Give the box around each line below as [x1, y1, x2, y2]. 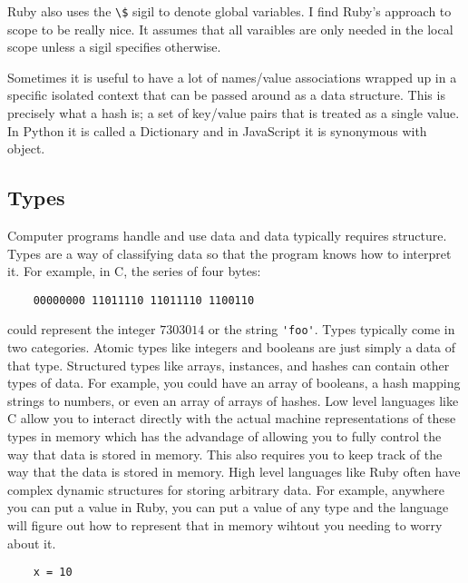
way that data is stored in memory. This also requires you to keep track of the [7, 444, 443, 463]
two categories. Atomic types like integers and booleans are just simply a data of [7, 338, 456, 357]
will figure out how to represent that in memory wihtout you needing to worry [7, 516, 443, 535]
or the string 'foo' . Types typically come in [208, 320, 455, 339]
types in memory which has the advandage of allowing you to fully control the [7, 427, 442, 446]
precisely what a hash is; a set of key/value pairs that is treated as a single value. [7, 104, 460, 123]
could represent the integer [7, 320, 156, 339]
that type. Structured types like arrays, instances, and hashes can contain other [7, 355, 450, 374]
